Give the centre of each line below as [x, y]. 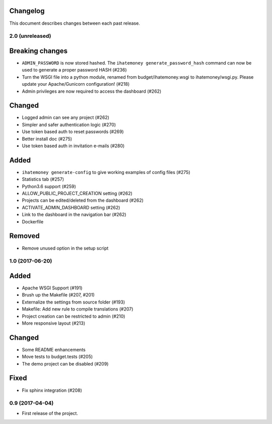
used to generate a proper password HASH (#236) [74, 70]
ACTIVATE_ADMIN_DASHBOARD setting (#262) [71, 207]
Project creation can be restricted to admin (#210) [74, 316]
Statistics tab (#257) [43, 179]
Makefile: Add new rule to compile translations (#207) [78, 309]
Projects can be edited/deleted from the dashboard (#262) [83, 200]
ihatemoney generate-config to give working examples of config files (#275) [106, 172]
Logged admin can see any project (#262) [65, 117]
